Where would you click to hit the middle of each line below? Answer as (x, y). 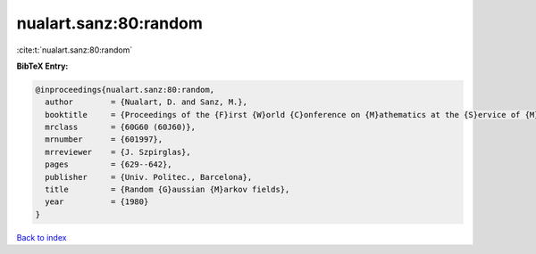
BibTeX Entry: (42, 66)
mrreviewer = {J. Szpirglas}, (118, 152)
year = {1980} (97, 202)
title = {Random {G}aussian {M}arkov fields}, (167, 190)
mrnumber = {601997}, (104, 139)
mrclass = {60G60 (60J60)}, (121, 127)
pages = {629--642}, (109, 164)
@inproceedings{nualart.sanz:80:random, (125, 90)
